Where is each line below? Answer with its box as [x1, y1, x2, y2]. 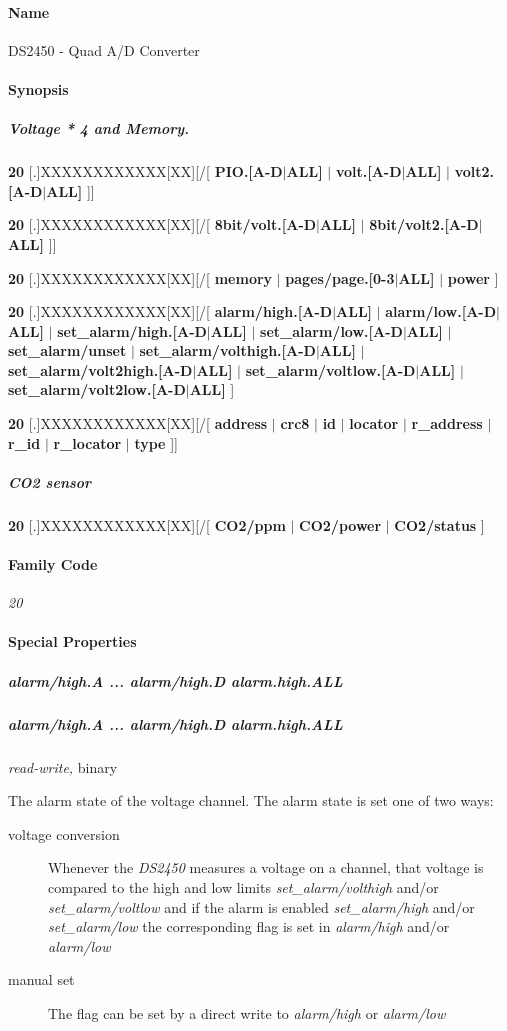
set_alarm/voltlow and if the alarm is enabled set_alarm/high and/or [48, 896, 475, 917]
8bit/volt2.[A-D [369, 214, 479, 235]
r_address [411, 413, 483, 434]
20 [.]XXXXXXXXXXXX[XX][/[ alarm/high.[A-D [8, 301, 333, 322]
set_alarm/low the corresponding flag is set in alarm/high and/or [48, 916, 450, 937]
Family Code [8, 554, 98, 575]
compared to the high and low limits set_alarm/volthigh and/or [48, 876, 439, 897]
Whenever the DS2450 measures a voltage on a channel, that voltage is [48, 857, 484, 878]
